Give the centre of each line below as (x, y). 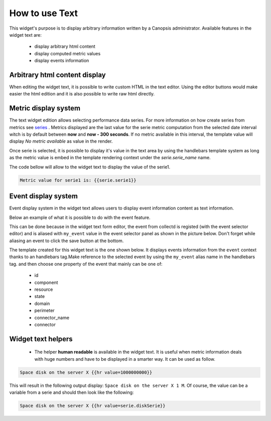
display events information (62, 61)
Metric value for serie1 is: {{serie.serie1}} (78, 180)
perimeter (44, 310)
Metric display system (45, 108)
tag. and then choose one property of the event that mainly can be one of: (86, 264)
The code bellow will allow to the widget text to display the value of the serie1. (90, 167)
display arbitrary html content (65, 46)
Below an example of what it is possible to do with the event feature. (80, 217)
